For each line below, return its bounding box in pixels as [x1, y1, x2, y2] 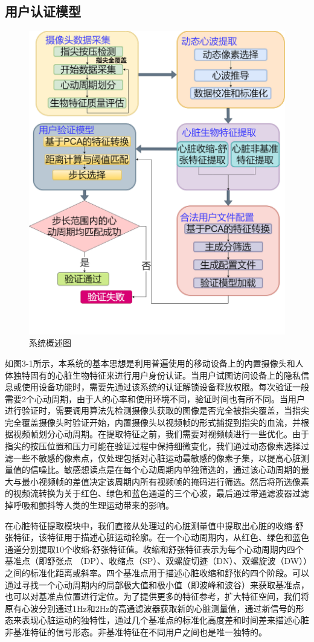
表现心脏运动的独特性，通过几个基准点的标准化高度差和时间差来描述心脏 [21, 614, 309, 626]
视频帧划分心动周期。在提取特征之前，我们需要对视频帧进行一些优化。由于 [13, 428, 309, 440]
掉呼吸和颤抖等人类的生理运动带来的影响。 [5, 499, 174, 512]
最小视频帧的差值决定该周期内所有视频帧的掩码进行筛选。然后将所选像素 [21, 475, 309, 487]
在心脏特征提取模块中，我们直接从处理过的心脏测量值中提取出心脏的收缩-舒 [5, 519, 304, 531]
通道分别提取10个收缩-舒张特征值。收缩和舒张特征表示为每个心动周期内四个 [5, 542, 304, 555]
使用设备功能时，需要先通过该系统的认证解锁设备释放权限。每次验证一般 [21, 380, 309, 393]
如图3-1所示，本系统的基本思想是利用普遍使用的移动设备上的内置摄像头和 [5, 356, 295, 369]
